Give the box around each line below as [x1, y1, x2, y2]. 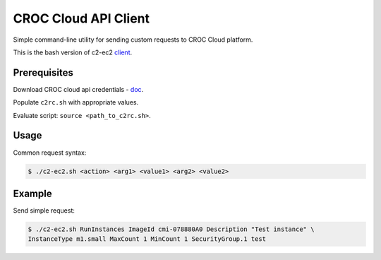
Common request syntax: [13, 148, 87, 157]
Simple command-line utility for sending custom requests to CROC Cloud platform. [13, 35, 253, 44]
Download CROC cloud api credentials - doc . [13, 85, 144, 93]
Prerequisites [13, 66, 73, 78]
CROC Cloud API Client [13, 11, 150, 26]
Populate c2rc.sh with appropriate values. [13, 98, 139, 107]
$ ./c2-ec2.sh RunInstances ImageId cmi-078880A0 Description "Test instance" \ [28, 225, 315, 233]
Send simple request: [13, 206, 75, 215]
